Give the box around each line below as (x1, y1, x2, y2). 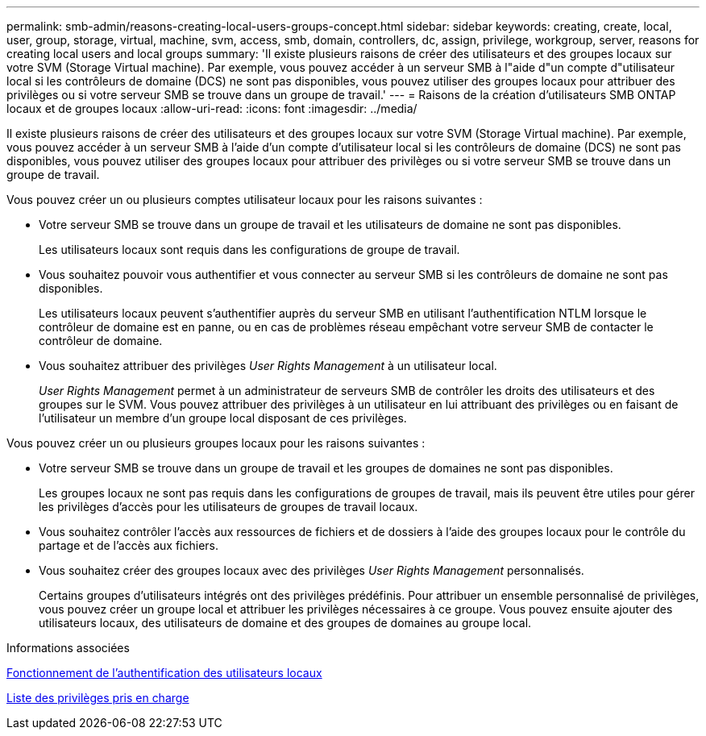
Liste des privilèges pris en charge (6, 691, 189, 705)
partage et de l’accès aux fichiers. (39, 538, 219, 552)
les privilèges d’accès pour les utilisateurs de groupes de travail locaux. (39, 500, 418, 514)
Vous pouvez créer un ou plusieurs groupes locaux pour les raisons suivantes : (6, 436, 426, 450)
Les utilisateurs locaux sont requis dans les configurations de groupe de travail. (39, 243, 460, 256)
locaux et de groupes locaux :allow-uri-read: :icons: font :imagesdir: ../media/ (6, 102, 417, 115)
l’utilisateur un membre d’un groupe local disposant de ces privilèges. (39, 411, 407, 425)
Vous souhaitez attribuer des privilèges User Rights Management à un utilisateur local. (39, 359, 497, 372)
